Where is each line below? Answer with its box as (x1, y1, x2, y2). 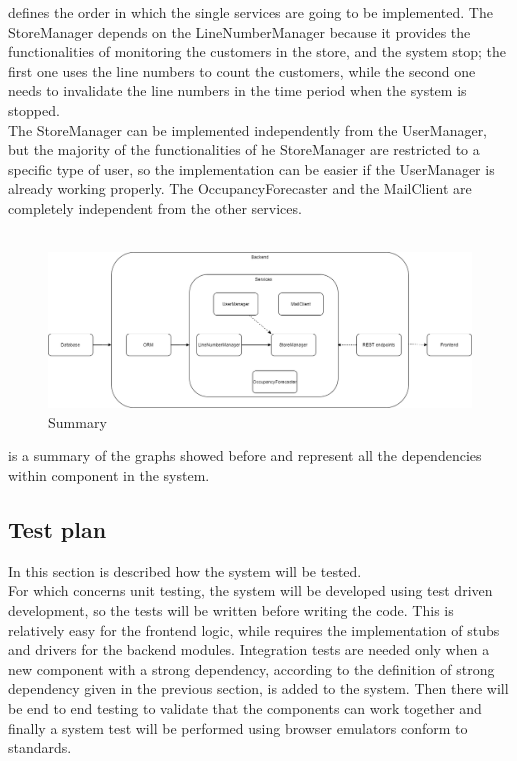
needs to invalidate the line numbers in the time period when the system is (8, 80, 467, 101)
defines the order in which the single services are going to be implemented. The (8, 2, 493, 22)
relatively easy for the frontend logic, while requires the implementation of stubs (8, 619, 500, 640)
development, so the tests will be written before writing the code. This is (8, 599, 454, 620)
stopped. (8, 99, 60, 120)
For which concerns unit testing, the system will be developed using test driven (8, 580, 493, 601)
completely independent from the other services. (8, 197, 302, 218)
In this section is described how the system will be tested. (8, 560, 362, 581)
